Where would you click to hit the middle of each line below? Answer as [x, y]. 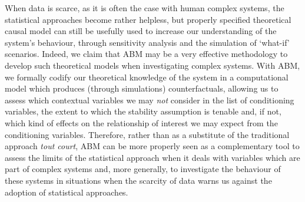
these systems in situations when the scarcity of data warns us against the [138, 180]
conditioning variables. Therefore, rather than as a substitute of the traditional [147, 134]
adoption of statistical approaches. [67, 192]
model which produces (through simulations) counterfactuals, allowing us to [142, 88]
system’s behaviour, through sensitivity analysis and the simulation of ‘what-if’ [147, 42]
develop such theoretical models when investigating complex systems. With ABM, [152, 65]
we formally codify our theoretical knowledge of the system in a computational [147, 77]
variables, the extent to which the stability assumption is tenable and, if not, [143, 111]
